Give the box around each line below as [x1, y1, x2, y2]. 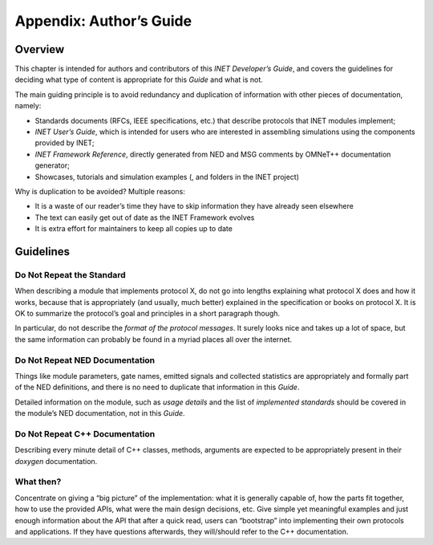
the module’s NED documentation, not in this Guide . [14, 409, 185, 418]
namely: [14, 101, 42, 111]
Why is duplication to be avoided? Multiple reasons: [14, 186, 186, 196]
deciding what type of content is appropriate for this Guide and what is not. [14, 75, 264, 84]
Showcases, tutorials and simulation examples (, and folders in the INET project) [34, 172, 300, 181]
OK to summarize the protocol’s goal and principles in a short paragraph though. [14, 309, 281, 319]
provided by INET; [34, 138, 95, 148]
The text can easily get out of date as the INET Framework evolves [34, 213, 255, 222]
